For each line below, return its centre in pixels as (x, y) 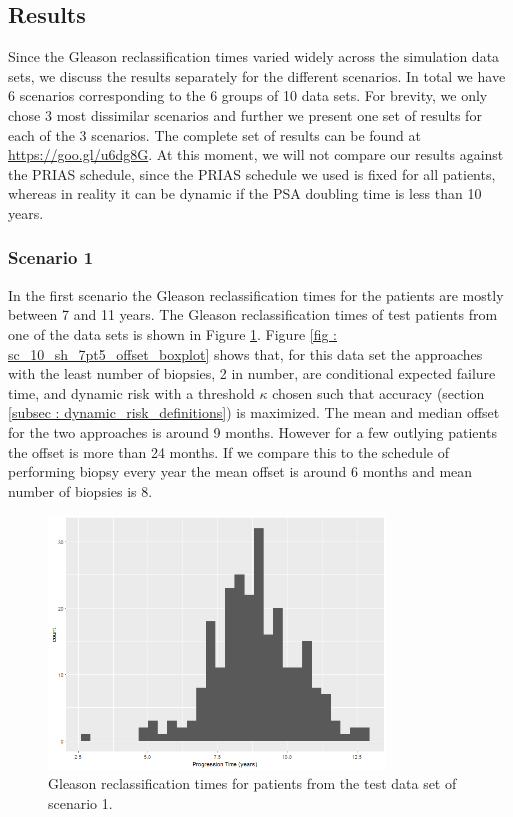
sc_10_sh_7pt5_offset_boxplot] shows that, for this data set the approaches (245, 353)
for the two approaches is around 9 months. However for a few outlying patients (252, 431)
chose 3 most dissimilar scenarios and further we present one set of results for (245, 114)
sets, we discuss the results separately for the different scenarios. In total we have (257, 75)
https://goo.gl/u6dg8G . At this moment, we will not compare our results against (256, 154)
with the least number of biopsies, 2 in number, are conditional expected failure (252, 373)
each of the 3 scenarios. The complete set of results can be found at (215, 134)
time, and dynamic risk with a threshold (131, 392)
